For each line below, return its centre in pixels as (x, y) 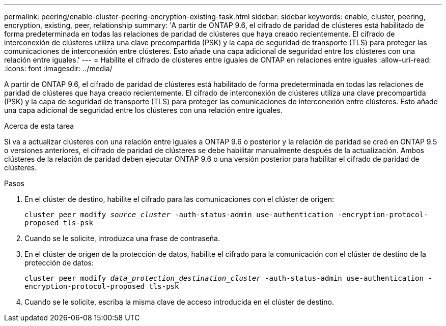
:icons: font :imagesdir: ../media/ (58, 68)
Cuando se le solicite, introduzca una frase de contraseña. (122, 238)
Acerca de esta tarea (39, 126)
